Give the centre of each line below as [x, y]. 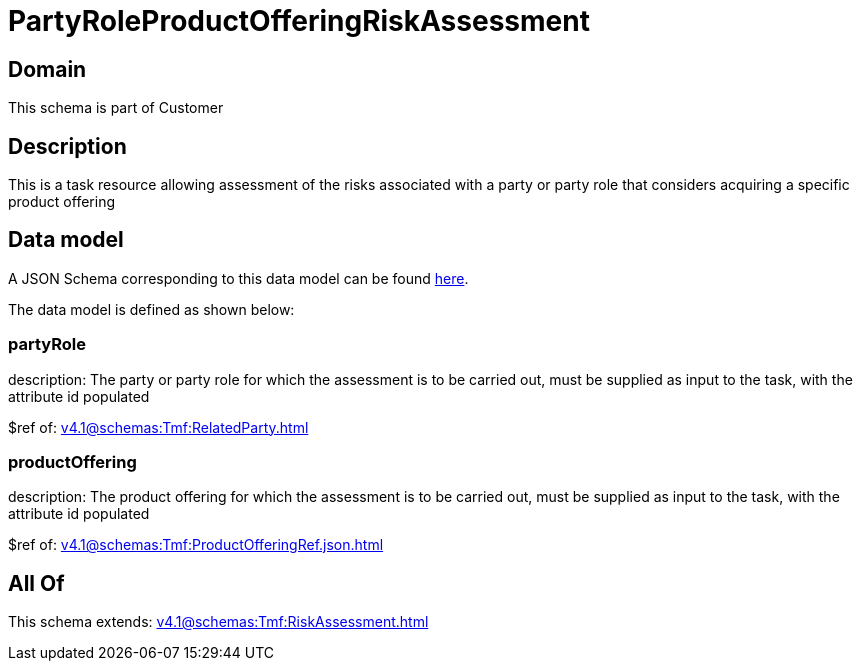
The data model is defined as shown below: [151, 309]
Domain [47, 69]
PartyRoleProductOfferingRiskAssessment [299, 21]
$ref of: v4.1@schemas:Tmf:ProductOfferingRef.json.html [196, 545]
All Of [36, 583]
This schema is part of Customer [116, 108]
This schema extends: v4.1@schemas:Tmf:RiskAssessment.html [218, 622]
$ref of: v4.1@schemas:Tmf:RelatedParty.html [158, 427]
